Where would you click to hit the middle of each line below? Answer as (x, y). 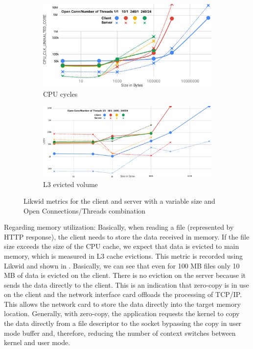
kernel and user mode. (37, 342)
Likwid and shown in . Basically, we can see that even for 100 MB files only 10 (122, 265)
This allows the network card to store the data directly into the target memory (122, 304)
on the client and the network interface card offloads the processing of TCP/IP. (123, 294)
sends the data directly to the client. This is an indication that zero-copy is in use (126, 284)
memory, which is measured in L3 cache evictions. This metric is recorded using (124, 255)
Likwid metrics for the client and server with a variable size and (119, 201)
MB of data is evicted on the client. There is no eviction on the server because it (125, 275)
